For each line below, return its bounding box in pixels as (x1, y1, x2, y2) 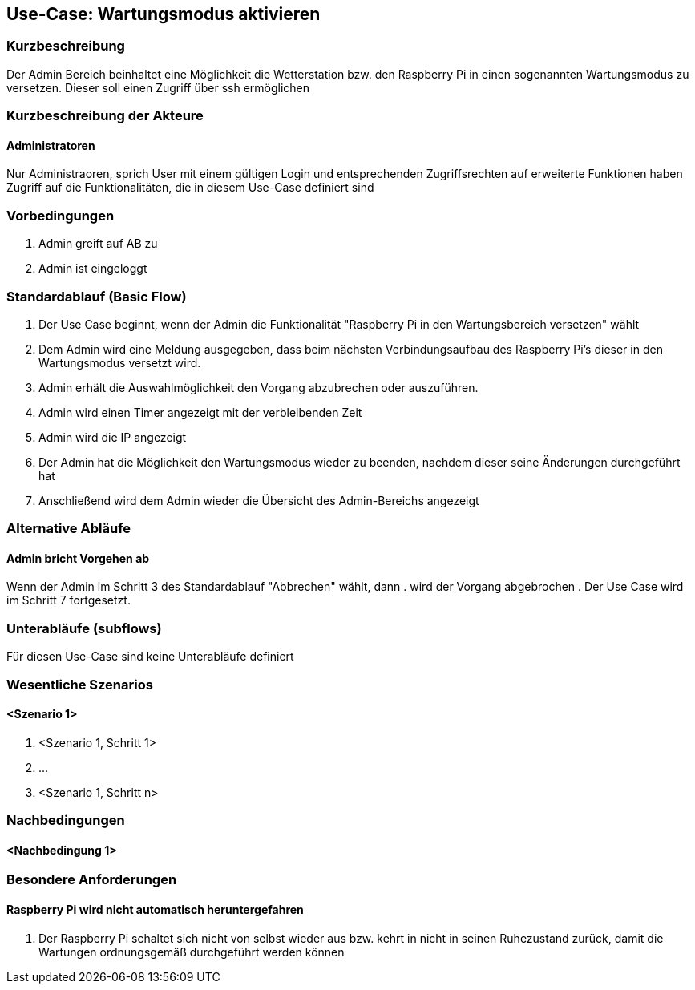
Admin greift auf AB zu (38, 236, 158, 251)
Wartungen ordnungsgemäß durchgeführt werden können (38, 944, 345, 959)
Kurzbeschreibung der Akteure (6, 107, 204, 124)
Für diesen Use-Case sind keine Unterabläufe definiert (6, 649, 294, 664)
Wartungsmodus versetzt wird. (38, 355, 201, 370)
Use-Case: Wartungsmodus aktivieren (6, 4, 321, 24)
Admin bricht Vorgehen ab (6, 551, 150, 565)
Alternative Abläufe (6, 520, 131, 537)
